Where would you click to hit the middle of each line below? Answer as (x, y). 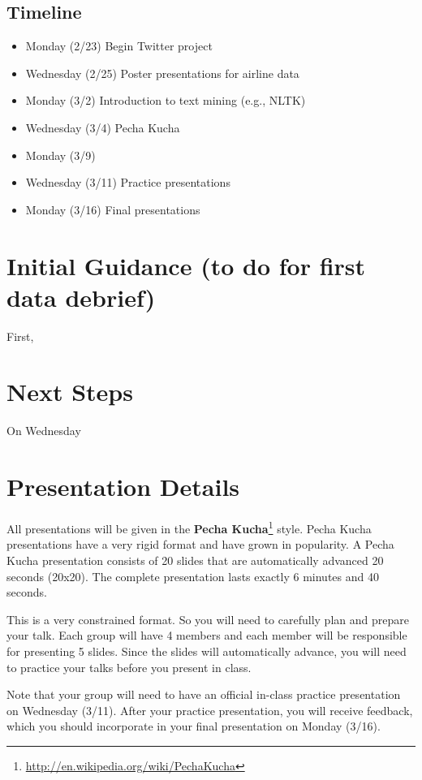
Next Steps (70, 392)
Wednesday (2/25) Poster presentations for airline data (162, 73)
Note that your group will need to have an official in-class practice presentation (204, 694)
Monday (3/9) (60, 155)
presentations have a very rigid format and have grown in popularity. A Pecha (200, 544)
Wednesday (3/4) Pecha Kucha (103, 127)
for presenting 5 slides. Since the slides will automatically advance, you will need (207, 651)
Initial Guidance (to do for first (186, 265)
